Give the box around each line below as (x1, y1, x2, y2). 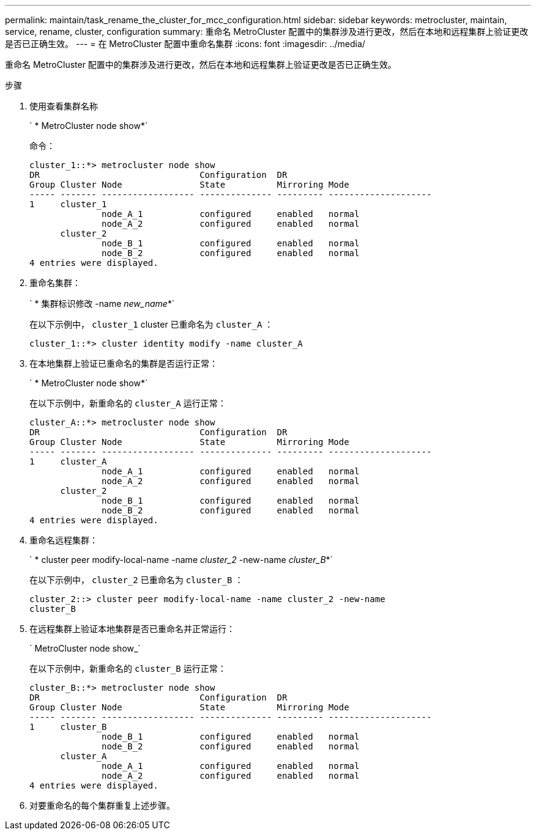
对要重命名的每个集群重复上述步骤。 (29, 800, 175, 811)
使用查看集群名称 (29, 101, 98, 111)
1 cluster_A (29, 457, 107, 466)
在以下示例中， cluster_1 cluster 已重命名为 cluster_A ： (29, 319, 274, 329)
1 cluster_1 (29, 199, 107, 209)
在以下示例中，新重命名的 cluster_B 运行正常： (29, 663, 226, 674)
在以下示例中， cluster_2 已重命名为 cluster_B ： (29, 575, 244, 585)
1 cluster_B (29, 722, 107, 732)
